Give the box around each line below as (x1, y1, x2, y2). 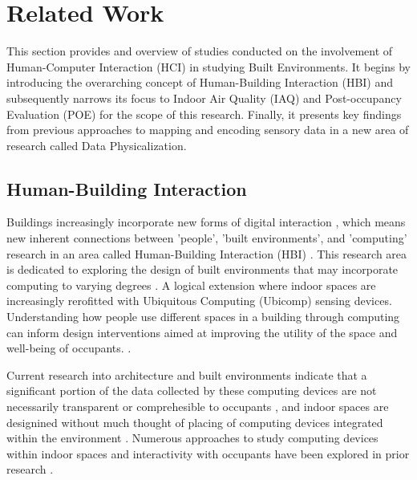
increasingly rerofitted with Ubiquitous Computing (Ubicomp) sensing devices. (6, 292, 392, 309)
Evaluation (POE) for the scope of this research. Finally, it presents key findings (6, 105, 402, 122)
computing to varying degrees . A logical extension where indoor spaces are (6, 276, 376, 293)
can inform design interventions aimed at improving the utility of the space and (6, 323, 398, 340)
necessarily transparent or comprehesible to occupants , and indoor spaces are (6, 398, 389, 415)
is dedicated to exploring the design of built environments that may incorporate (6, 261, 399, 278)
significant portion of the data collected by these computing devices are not (6, 382, 377, 399)
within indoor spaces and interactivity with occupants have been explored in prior (6, 445, 410, 462)
